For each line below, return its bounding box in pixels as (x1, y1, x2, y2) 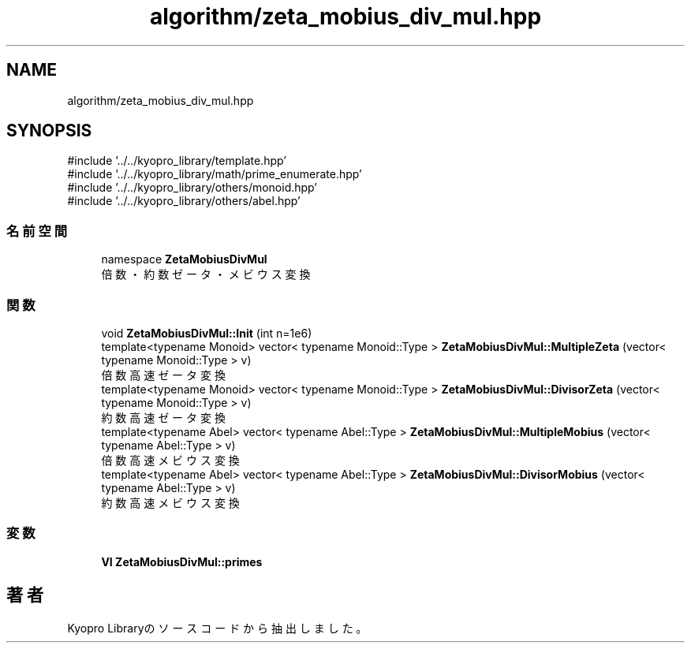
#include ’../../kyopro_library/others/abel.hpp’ (67, 194, 301, 208)
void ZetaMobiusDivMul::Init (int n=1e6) (101, 326, 312, 340)
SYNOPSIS (6, 121, 92, 141)
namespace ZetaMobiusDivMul (101, 252, 267, 267)
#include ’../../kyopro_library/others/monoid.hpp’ (67, 181, 317, 195)
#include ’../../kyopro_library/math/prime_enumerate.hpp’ (67, 167, 362, 181)
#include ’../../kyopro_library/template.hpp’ (67, 154, 286, 168)
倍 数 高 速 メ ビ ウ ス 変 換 (101, 453, 240, 467)
